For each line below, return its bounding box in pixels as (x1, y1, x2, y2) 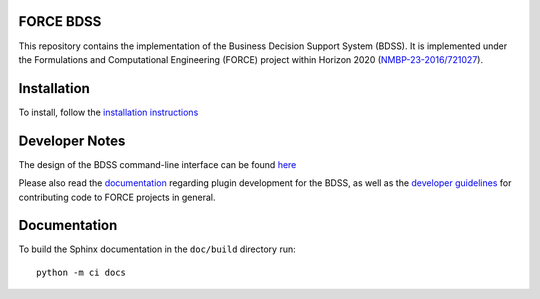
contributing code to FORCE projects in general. (18, 191, 216, 203)
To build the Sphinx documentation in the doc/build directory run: (18, 243, 296, 255)
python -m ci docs (36, 266, 127, 278)
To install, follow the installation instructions (18, 106, 199, 118)
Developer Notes (18, 132, 126, 149)
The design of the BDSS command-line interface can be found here (18, 158, 297, 170)
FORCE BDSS (18, 13, 102, 30)
